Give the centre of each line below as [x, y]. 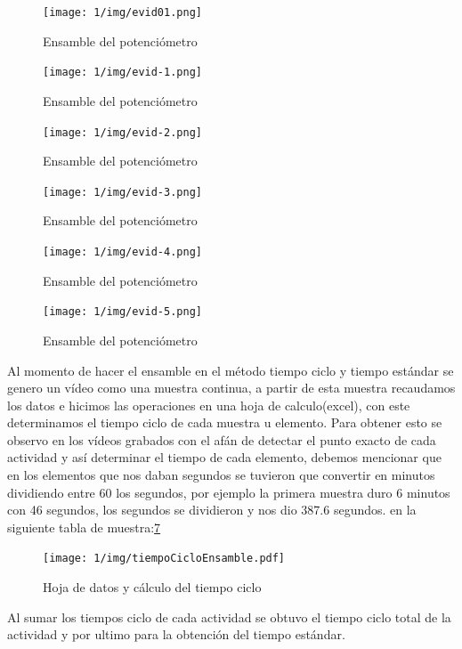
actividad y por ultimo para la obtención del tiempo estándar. [176, 634]
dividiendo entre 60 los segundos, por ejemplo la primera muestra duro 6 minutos [229, 492]
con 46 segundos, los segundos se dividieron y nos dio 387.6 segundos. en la [212, 510]
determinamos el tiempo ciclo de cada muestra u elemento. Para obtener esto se [225, 422]
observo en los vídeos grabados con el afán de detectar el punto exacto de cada [222, 439]
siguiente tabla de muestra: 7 [84, 527]
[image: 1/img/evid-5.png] [122, 312]
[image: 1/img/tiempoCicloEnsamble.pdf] [164, 559]
